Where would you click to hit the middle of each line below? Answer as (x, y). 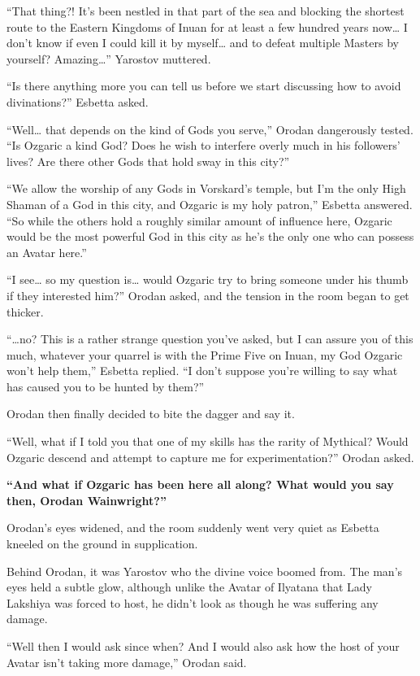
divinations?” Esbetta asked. (78, 101)
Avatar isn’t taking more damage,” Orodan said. (127, 662)
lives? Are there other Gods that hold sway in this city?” (148, 161)
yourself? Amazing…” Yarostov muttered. (109, 58)
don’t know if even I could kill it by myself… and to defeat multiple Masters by (203, 43)
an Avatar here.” (47, 252)
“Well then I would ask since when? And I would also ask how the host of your (203, 646)
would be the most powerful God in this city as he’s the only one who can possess (210, 236)
